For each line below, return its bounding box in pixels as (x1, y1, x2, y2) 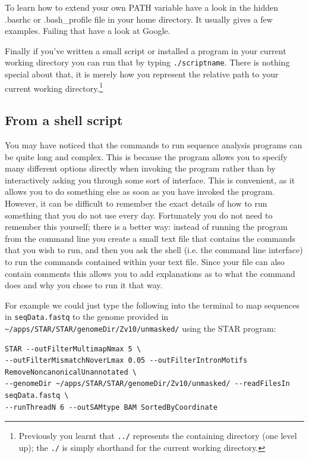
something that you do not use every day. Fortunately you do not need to (5, 208, 273, 221)
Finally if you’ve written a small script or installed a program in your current (5, 44, 286, 57)
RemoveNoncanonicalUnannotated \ (5, 367, 137, 376)
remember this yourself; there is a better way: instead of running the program (5, 220, 288, 233)
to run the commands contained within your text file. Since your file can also (5, 256, 285, 268)
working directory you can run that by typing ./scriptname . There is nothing (5, 56, 290, 68)
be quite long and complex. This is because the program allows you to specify (5, 150, 288, 163)
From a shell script (5, 111, 123, 129)
